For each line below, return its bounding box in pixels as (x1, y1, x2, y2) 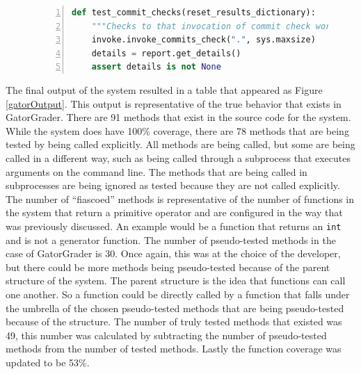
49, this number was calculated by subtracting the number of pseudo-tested (6, 327, 327, 342)
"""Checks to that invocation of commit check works (91, 21, 341, 31)
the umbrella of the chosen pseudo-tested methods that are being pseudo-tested (6, 300, 344, 315)
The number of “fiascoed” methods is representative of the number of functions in (6, 191, 355, 206)
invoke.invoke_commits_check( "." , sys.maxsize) (91, 35, 316, 45)
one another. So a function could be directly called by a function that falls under (6, 286, 350, 301)
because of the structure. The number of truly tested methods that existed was (6, 314, 342, 329)
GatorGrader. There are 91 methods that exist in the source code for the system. (6, 110, 351, 124)
